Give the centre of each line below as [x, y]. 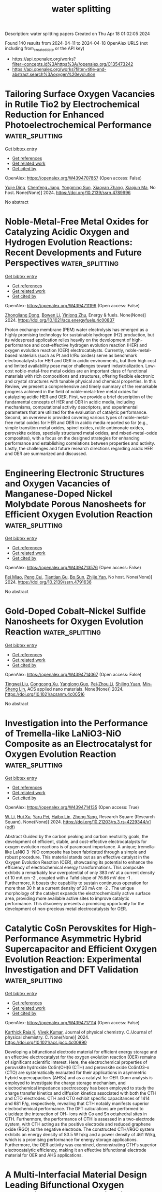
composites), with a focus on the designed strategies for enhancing [72, 438]
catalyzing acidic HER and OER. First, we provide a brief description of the [79, 397]
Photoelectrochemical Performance [78, 125]
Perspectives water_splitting [62, 263]
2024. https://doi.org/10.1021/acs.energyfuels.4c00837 [60, 320]
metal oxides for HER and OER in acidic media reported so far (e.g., [81, 422]
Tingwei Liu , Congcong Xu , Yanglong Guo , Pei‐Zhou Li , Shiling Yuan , [73, 684]
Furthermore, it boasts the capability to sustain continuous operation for [77, 883]
